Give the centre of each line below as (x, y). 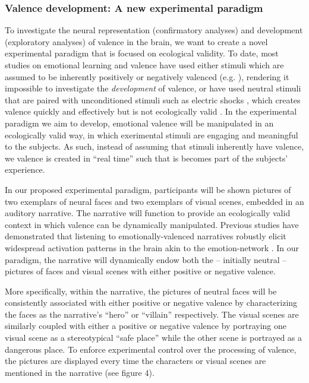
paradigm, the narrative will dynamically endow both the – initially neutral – (146, 259)
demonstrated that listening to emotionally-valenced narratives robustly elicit (146, 236)
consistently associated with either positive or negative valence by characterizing (151, 303)
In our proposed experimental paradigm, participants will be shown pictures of (148, 189)
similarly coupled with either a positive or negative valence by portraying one (146, 326)
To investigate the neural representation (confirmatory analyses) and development (154, 30)
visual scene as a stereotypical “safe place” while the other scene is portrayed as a (154, 338)
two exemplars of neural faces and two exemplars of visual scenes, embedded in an (154, 201)
